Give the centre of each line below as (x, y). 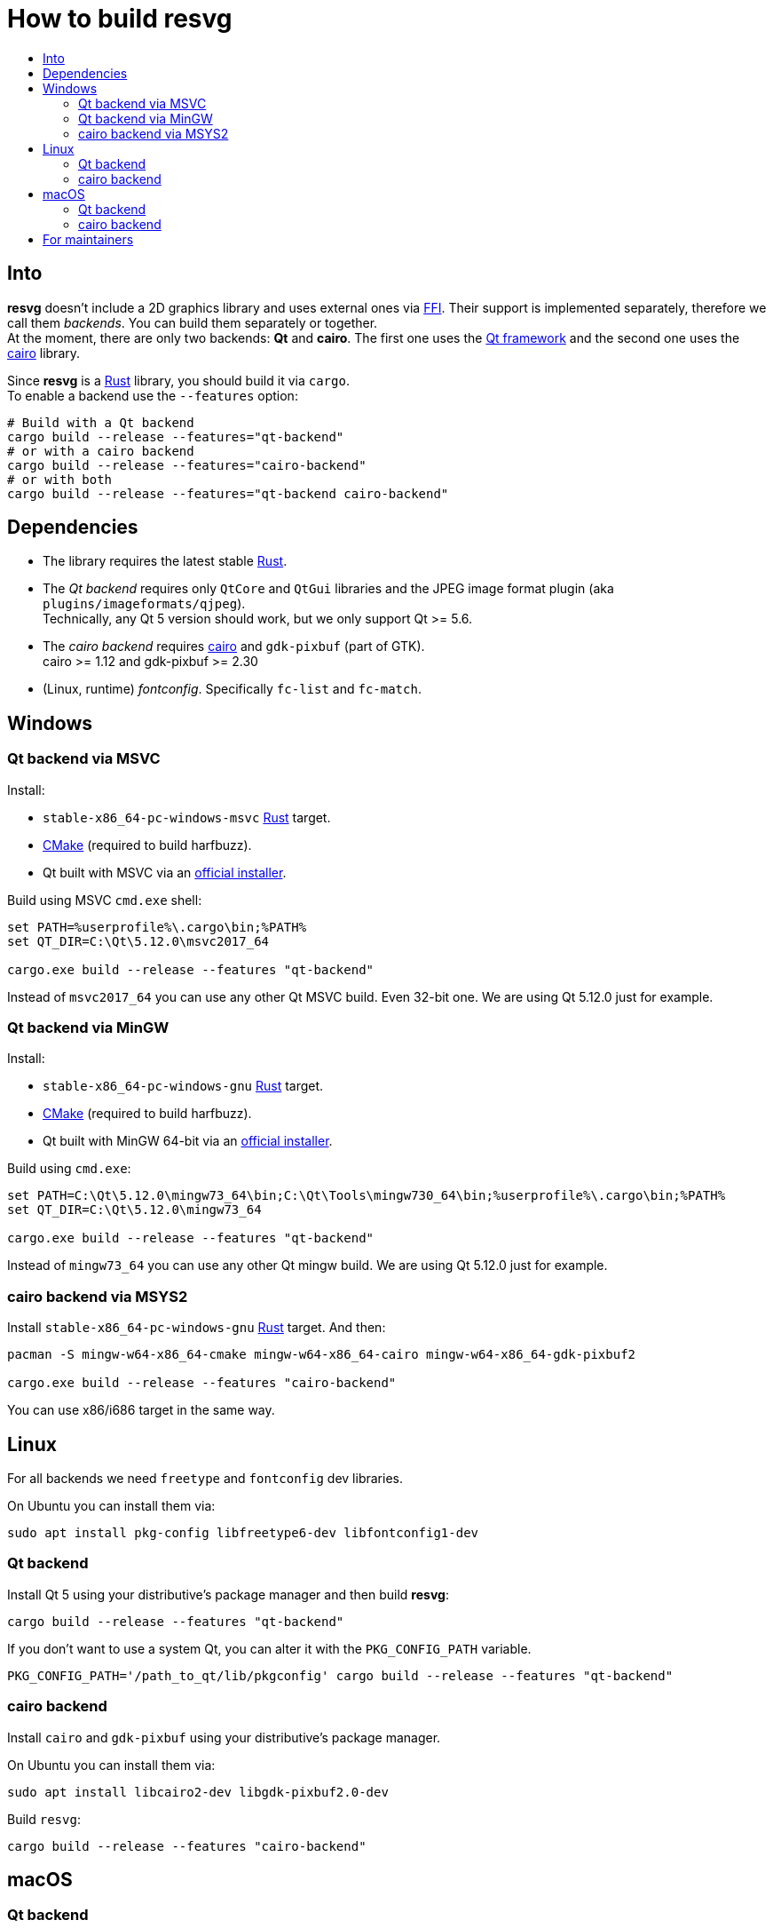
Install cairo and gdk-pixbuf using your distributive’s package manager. (224, 1737)
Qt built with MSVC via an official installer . (165, 872)
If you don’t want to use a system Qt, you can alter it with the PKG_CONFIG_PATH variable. (269, 1648)
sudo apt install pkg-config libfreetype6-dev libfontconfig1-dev (243, 1533)
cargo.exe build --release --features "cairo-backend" (202, 1383)
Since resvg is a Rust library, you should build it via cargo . (178, 380)
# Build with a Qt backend (101, 422)
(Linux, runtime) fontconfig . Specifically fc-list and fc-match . (232, 689)
